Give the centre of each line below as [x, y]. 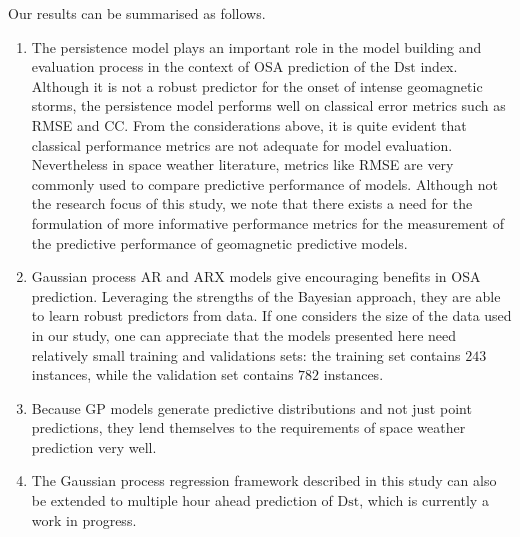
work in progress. [84, 519]
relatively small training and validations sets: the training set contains [246, 354]
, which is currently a [424, 500]
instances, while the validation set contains [162, 374]
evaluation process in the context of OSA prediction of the [210, 66]
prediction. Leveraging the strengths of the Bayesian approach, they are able [266, 295]
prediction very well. [94, 446]
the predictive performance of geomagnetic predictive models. [219, 242]
